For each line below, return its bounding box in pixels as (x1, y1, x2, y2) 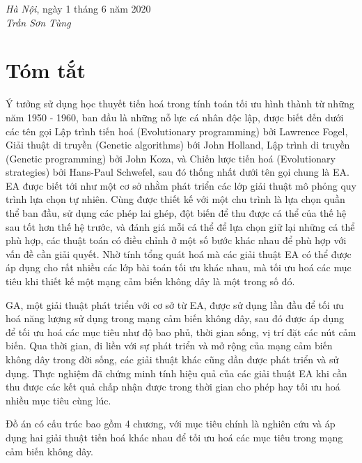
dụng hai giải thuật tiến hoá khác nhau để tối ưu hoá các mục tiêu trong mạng (6, 430, 343, 444)
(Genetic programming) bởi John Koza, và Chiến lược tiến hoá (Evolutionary (6, 151, 336, 165)
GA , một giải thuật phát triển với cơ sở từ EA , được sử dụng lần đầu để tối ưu (6, 297, 344, 312)
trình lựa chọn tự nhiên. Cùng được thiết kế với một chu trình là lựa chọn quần (6, 192, 345, 206)
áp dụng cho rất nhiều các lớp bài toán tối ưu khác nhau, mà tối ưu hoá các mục (6, 260, 352, 275)
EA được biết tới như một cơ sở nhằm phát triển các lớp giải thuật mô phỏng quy (6, 178, 356, 192)
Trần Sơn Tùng (6, 15, 71, 29)
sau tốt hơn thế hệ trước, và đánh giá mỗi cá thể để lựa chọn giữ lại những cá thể (6, 219, 355, 234)
